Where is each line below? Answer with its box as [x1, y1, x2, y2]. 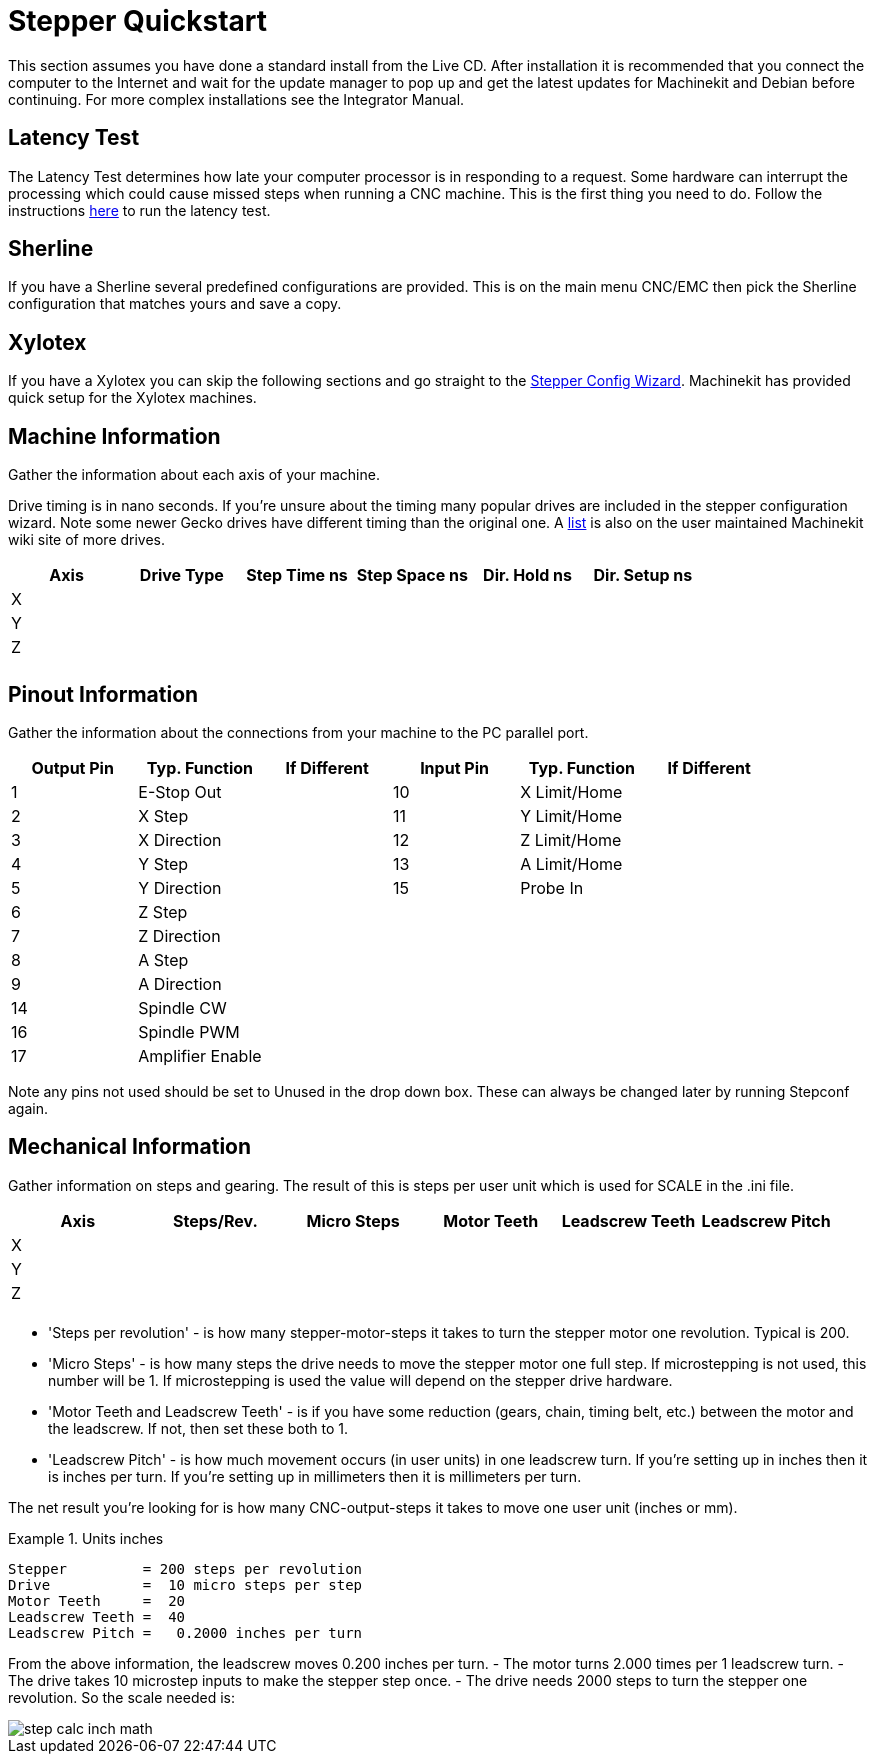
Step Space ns [356, 565, 468, 586]
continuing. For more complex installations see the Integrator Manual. [8, 90, 465, 108]
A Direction [138, 973, 222, 994]
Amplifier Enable [138, 1045, 262, 1066]
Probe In [520, 877, 584, 898]
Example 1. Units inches [8, 1529, 164, 1547]
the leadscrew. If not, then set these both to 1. [48, 1419, 348, 1437]
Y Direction [138, 877, 222, 898]
